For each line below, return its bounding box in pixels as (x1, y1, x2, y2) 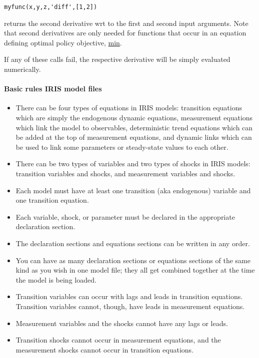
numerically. (4, 64, 41, 74)
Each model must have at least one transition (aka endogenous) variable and (15, 185, 251, 195)
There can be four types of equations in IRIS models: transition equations (15, 102, 242, 113)
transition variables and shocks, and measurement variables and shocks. (15, 168, 235, 178)
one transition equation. (15, 195, 89, 205)
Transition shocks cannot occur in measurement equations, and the (15, 335, 221, 345)
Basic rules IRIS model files (4, 83, 102, 94)
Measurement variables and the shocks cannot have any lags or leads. (15, 318, 228, 328)
